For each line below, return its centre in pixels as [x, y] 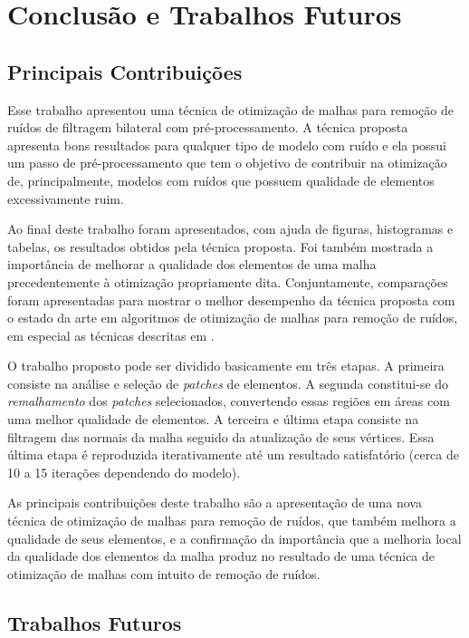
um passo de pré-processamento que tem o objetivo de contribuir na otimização [227, 163]
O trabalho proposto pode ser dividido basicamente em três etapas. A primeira [226, 366]
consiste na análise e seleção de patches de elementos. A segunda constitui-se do [228, 383]
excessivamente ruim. [66, 198]
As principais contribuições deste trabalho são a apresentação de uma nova [215, 503]
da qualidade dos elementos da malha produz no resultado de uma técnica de [221, 556]
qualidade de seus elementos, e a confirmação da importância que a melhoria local [234, 538]
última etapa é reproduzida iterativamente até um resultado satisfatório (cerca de [233, 454]
